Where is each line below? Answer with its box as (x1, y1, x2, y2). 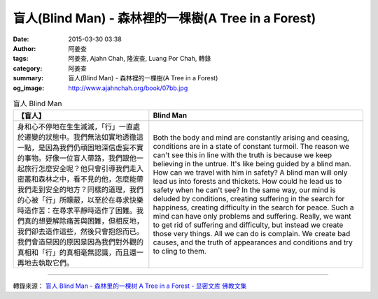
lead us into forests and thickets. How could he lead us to (153, 177, 342, 187)
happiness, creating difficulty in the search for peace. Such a (153, 203, 354, 212)
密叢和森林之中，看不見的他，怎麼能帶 (17, 175, 143, 184)
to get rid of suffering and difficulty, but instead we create (153, 220, 344, 230)
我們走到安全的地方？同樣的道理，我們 (17, 185, 143, 195)
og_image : (13, 84, 45, 92)
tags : (13, 54, 29, 63)
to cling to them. (153, 247, 206, 256)
